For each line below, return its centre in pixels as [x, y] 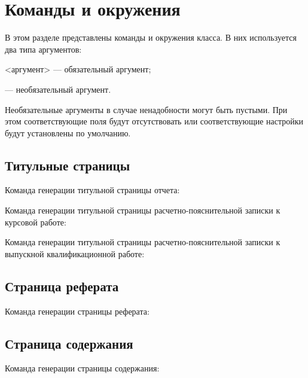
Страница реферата [62, 286]
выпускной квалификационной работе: [75, 253]
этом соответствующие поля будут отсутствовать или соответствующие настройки [154, 121]
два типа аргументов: [43, 49]
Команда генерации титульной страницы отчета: [92, 190]
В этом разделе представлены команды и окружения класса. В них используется [151, 37]
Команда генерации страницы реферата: [77, 311]
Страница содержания [69, 343]
